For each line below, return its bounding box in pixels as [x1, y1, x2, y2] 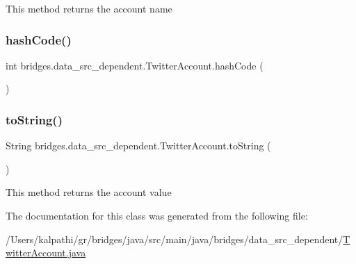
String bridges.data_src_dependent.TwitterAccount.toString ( [6, 138, 271, 153]
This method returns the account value [6, 185, 172, 199]
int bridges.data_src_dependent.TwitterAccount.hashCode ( [6, 58, 264, 72]
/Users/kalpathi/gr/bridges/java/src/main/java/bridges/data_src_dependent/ [6, 231, 343, 246]
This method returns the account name [6, 1, 172, 15]
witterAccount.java [6, 245, 86, 260]
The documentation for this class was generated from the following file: [6, 208, 308, 222]
